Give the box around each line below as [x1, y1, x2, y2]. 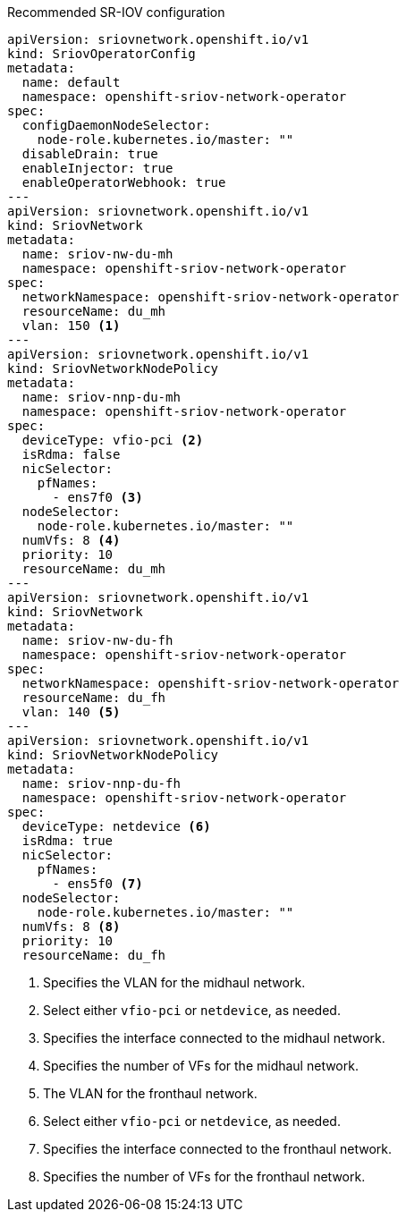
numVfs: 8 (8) [21, 919, 121, 934]
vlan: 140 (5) [21, 705, 121, 719]
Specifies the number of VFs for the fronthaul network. [43, 1169, 366, 1184]
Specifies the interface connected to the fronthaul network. [43, 1141, 392, 1156]
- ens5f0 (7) [52, 876, 143, 891]
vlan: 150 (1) [21, 318, 121, 333]
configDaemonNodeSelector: [21, 118, 211, 132]
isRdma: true [21, 834, 114, 848]
